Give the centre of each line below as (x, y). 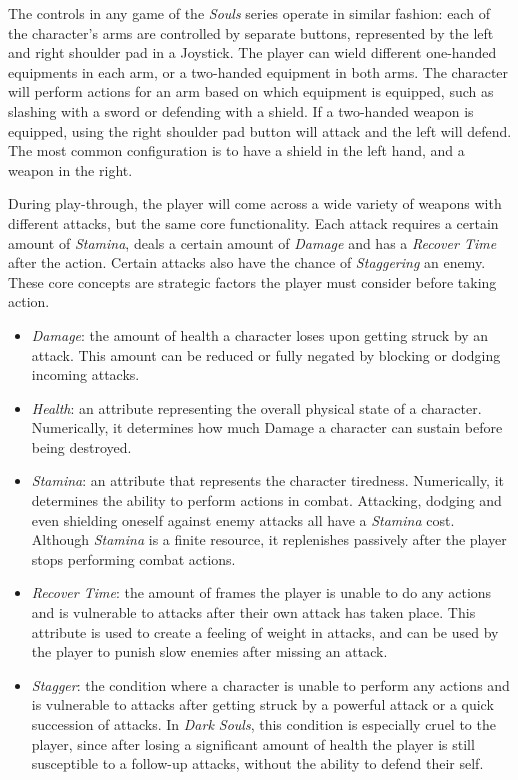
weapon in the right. (70, 169)
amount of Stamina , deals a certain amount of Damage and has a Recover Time (252, 242)
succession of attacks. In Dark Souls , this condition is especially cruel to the (263, 724)
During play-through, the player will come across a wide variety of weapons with (255, 203)
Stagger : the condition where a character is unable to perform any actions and (270, 684)
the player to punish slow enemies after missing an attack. (209, 651)
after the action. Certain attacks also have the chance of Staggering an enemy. (247, 262)
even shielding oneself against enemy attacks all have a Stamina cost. (243, 519)
